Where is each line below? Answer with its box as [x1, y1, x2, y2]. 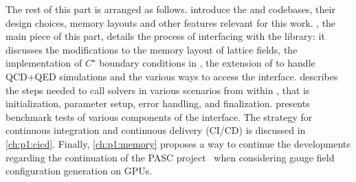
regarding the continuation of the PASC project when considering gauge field [5, 150, 335, 164]
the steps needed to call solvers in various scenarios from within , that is [5, 82, 310, 97]
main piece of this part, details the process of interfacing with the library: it [5, 29, 325, 43]
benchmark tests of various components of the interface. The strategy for [5, 109, 313, 124]
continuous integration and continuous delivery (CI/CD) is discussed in [5, 123, 306, 137]
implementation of [5, 56, 82, 70]
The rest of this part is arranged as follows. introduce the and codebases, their [5, 2, 335, 16]
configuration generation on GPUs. [5, 163, 153, 178]
